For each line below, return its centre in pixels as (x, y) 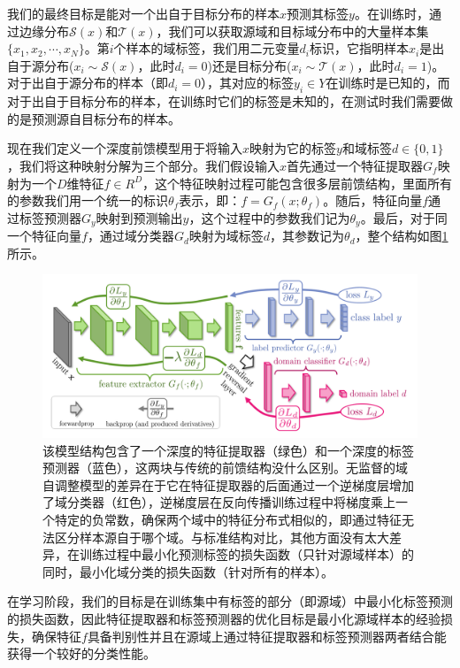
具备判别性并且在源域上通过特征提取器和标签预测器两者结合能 (267, 636)
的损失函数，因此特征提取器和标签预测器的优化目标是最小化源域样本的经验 (224, 618)
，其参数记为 (307, 236)
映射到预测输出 (139, 217)
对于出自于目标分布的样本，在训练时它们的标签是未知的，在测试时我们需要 (224, 101)
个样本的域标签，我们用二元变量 (207, 48)
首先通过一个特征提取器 (355, 165)
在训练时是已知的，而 (388, 83)
